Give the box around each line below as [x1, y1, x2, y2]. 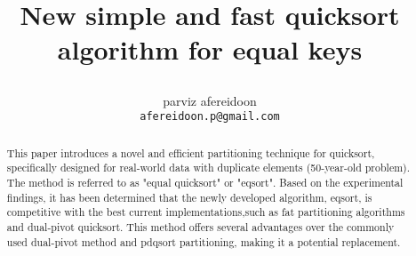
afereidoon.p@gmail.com [140, 110, 280, 124]
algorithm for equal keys [57, 31, 363, 68]
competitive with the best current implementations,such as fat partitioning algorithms [6, 204, 405, 220]
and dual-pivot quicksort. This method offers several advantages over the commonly [6, 219, 395, 234]
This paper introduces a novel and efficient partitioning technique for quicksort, [6, 145, 375, 160]
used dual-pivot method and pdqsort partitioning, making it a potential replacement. [6, 234, 401, 249]
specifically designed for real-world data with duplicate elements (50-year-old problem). [6, 160, 410, 175]
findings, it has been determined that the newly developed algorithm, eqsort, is [6, 189, 372, 204]
